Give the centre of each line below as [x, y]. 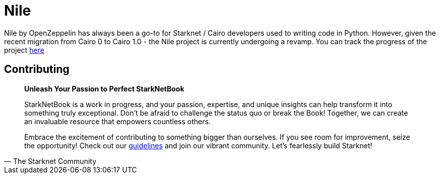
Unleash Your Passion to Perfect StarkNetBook [104, 88]
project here [24, 50]
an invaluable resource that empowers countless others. [118, 121]
